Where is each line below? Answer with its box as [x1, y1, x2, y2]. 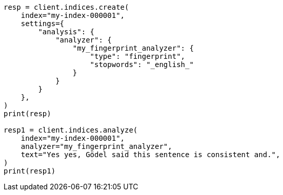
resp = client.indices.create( [4, 3, 129, 11]
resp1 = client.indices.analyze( [4, 126, 138, 134]
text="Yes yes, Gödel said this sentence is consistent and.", [21, 150, 280, 159]
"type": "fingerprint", [90, 52, 186, 60]
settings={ [21, 19, 65, 28]
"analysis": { [38, 28, 95, 36]
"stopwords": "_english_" [90, 60, 194, 69]
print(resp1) [4, 167, 56, 175]
